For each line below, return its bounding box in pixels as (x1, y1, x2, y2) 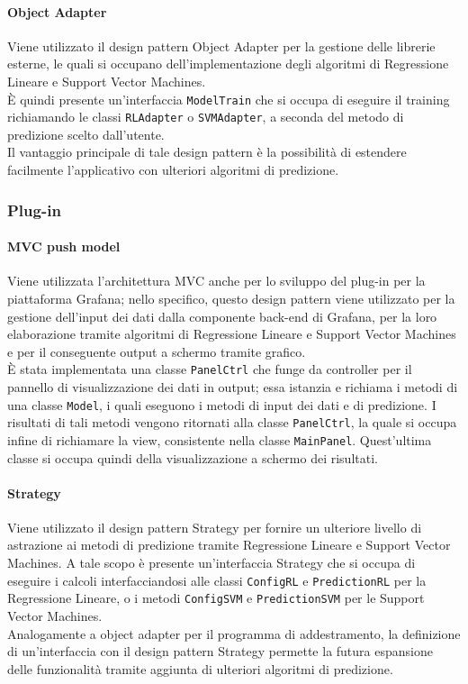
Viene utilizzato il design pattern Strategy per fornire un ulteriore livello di (7, 517, 422, 536)
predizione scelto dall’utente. (7, 124, 165, 143)
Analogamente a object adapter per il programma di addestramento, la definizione (7, 624, 461, 643)
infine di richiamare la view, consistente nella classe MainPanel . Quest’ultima (7, 430, 432, 449)
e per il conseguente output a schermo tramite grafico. (7, 342, 306, 360)
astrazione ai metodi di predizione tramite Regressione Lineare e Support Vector (7, 535, 451, 554)
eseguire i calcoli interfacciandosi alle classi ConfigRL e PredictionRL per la (7, 570, 427, 589)
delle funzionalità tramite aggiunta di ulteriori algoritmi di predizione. (7, 659, 393, 678)
